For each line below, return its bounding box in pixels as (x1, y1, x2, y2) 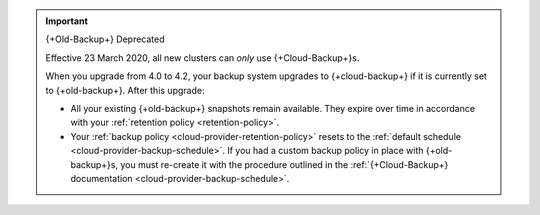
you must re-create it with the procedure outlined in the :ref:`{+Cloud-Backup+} (120, 158, 449, 170)
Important (45, 15, 89, 27)
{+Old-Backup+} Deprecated (45, 33, 165, 45)
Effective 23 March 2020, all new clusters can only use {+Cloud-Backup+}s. (45, 51, 360, 64)
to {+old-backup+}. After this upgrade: (45, 84, 205, 96)
